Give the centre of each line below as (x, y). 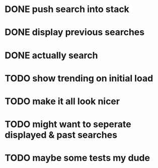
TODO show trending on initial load (79, 78)
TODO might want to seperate (68, 124)
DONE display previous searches (74, 32)
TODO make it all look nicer (62, 101)
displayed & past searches (61, 135)
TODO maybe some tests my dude (77, 158)
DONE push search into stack (67, 9)
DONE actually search (51, 55)
